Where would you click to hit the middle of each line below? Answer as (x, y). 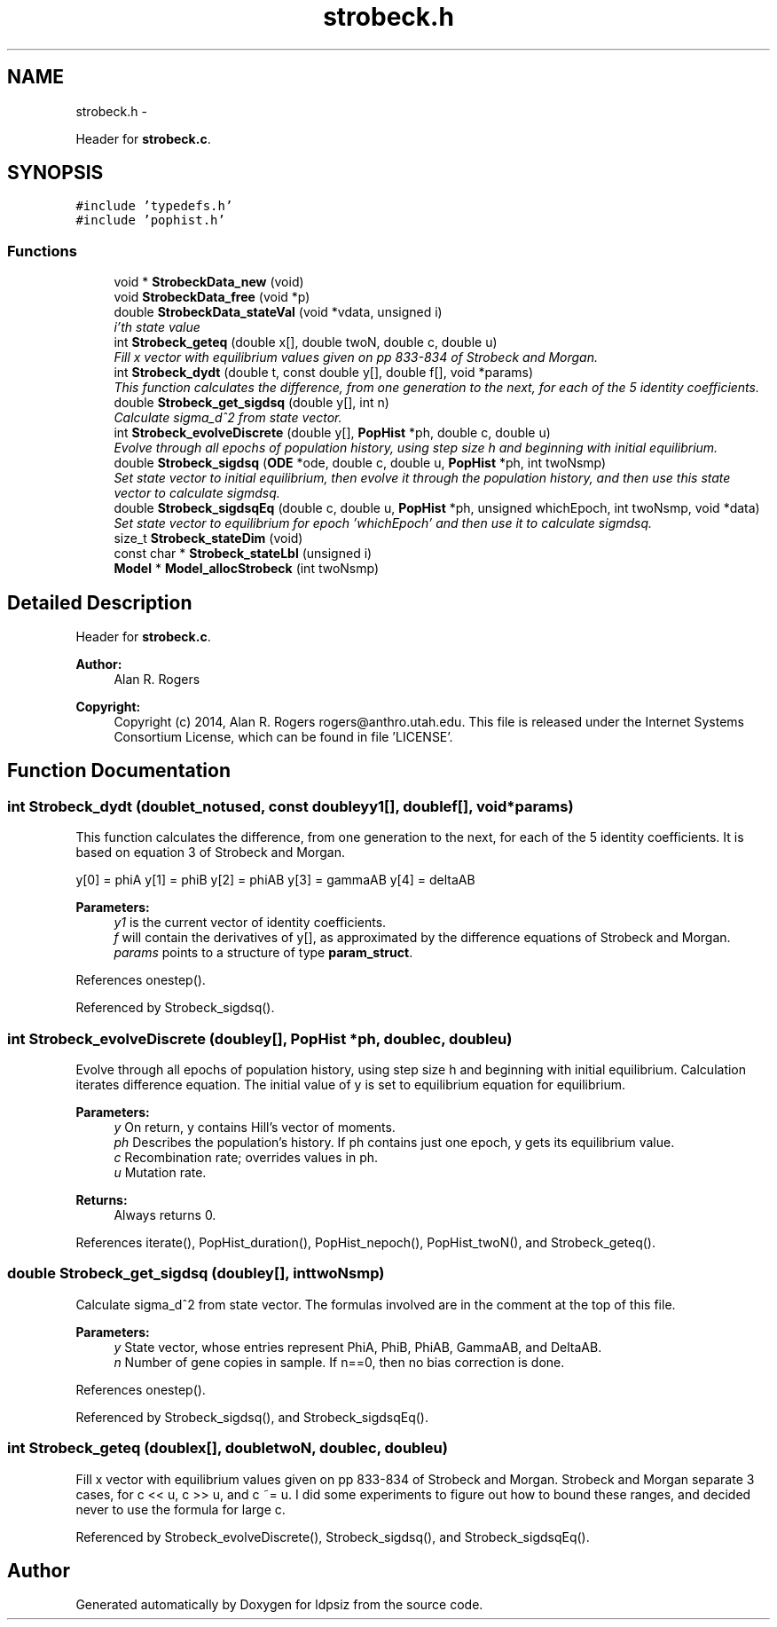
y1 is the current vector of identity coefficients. (250, 923)
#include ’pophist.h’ (150, 220)
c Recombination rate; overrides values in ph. (246, 1157)
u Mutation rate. (160, 1172)
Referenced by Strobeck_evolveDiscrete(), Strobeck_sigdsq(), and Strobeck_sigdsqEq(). (333, 1537)
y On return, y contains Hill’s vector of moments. (255, 1127)
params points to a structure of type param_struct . (263, 953)
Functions (42, 251)
